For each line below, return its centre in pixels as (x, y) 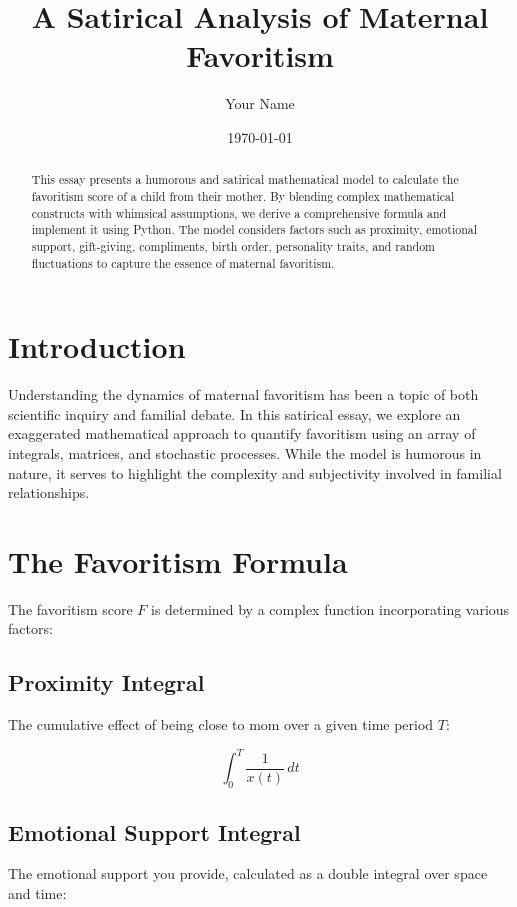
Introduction (97, 346)
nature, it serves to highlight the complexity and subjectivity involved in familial (255, 472)
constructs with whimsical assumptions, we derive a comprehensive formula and (239, 212)
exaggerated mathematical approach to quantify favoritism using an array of (242, 433)
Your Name (260, 103)
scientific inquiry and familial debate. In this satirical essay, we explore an (234, 413)
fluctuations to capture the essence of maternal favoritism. (183, 262)
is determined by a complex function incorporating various (330, 608)
